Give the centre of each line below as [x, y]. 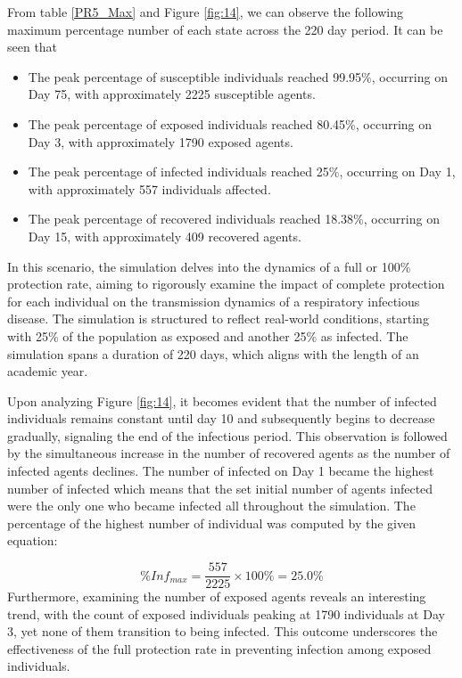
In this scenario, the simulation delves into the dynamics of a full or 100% [209, 266]
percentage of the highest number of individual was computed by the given [211, 523]
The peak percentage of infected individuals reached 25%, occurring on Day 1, [242, 172]
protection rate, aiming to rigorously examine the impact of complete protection [226, 284]
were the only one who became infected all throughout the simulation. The [211, 506]
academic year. [48, 371]
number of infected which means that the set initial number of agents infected [220, 488]
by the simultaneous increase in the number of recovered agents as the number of [229, 453]
